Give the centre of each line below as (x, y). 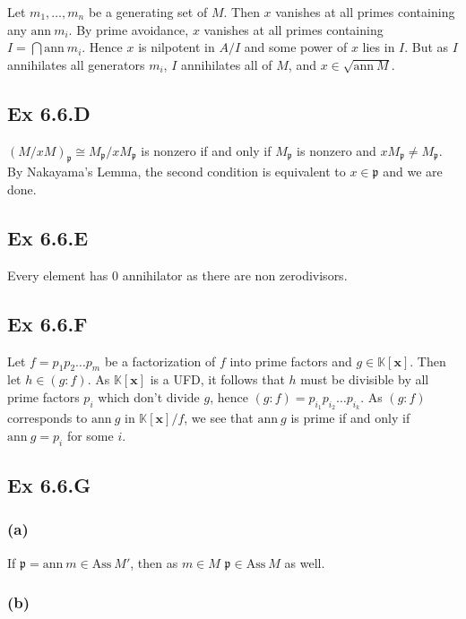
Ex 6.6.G (49, 484)
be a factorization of (160, 361)
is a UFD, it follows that (217, 379)
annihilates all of (227, 64)
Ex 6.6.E (48, 237)
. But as (427, 47)
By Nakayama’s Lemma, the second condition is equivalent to (177, 172)
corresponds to (47, 418)
